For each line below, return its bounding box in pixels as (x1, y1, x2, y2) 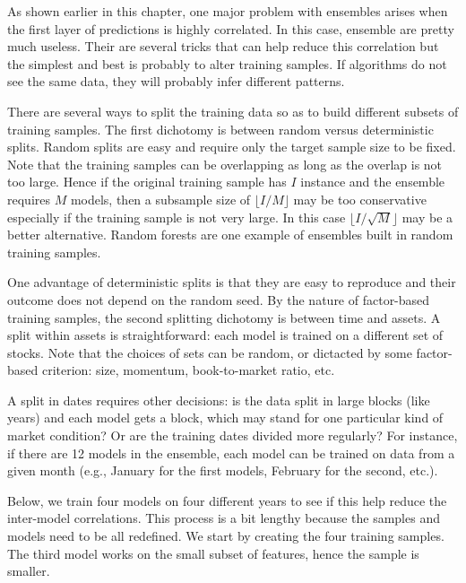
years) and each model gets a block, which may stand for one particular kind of (7, 408, 444, 427)
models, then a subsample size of (70, 189, 251, 208)
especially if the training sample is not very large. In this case (7, 207, 346, 226)
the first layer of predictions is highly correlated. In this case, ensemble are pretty (7, 19, 454, 38)
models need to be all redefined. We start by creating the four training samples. (7, 526, 444, 545)
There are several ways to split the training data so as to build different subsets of (7, 101, 459, 120)
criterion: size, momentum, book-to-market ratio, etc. (41, 361, 335, 379)
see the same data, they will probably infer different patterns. (7, 72, 345, 91)
